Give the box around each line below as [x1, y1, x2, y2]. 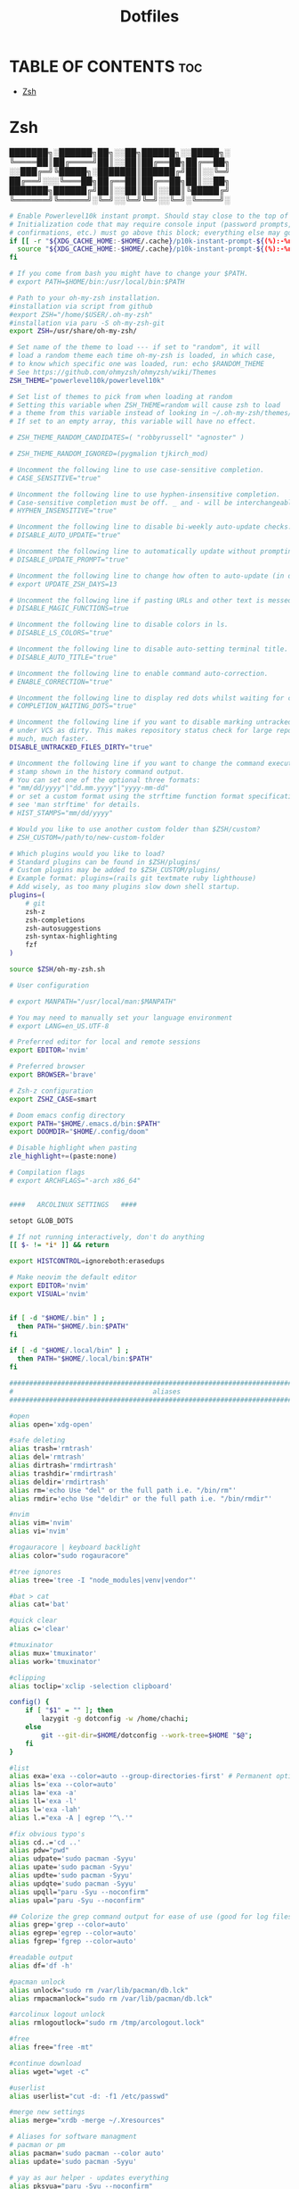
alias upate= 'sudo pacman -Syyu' [9, 1863, 133, 1872]
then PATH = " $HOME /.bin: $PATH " [17, 1321, 129, 1331]
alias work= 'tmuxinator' [9, 1657, 101, 1666]
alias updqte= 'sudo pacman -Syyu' [9, 1879, 138, 1888]
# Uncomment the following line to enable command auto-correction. [9, 669, 269, 678]
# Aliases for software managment [9, 2132, 138, 2142]
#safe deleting [9, 1436, 66, 1445]
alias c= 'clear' [9, 1625, 69, 1634]
